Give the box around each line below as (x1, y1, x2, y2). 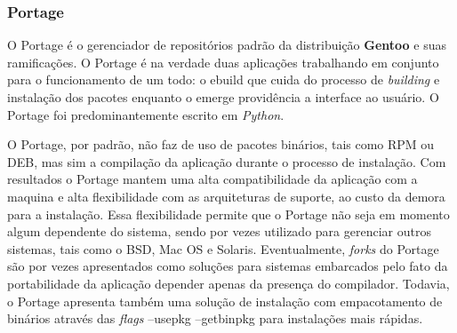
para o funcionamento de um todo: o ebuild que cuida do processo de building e (7, 70, 440, 89)
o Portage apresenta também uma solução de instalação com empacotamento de (7, 291, 443, 310)
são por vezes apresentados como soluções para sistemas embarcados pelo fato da (7, 257, 448, 275)
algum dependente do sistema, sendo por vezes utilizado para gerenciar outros (7, 222, 431, 241)
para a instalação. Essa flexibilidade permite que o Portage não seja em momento (7, 204, 450, 223)
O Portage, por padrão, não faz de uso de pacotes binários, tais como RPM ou (7, 135, 435, 154)
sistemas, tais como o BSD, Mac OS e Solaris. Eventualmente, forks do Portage (7, 239, 439, 258)
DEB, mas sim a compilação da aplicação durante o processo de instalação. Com (7, 152, 446, 170)
